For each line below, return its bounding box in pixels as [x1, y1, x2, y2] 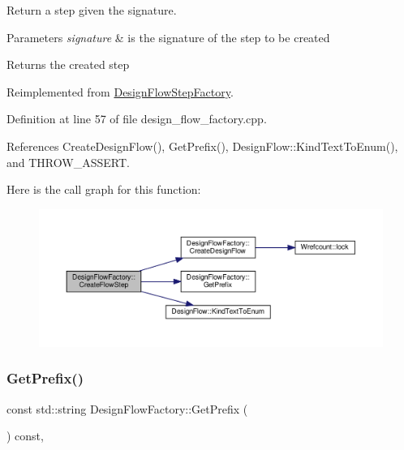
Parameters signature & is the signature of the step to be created [6, 28, 330, 45]
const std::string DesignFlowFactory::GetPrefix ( [6, 400, 248, 417]
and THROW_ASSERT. [6, 153, 130, 170]
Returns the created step [6, 56, 130, 73]
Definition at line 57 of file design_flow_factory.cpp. [6, 110, 267, 127]
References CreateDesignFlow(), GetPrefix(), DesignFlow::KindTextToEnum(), [6, 137, 398, 154]
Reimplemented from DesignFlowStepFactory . [6, 83, 234, 100]
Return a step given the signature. [6, 2, 177, 18]
